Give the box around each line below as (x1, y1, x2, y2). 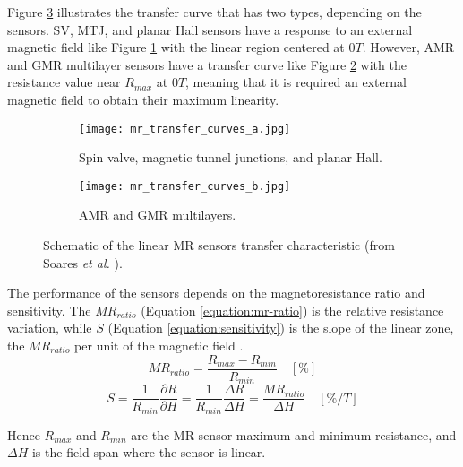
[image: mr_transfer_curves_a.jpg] (79, 122, 291, 135)
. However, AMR (362, 38, 455, 56)
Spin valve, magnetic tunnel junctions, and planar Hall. (79, 148, 382, 167)
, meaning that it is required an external (185, 73, 407, 91)
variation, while (7, 318, 92, 337)
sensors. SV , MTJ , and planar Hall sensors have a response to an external (7, 20, 413, 39)
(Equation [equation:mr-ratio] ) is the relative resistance (141, 300, 444, 319)
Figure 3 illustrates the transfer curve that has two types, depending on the (7, 3, 422, 21)
